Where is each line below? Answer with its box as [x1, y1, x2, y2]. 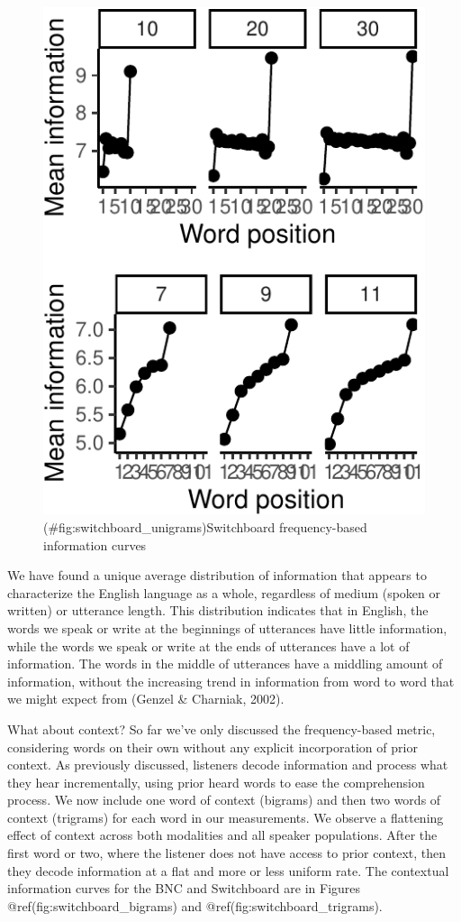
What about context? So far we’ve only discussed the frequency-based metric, [7, 719, 436, 738]
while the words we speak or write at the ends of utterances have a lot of [7, 636, 410, 655]
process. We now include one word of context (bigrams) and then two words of [7, 790, 441, 809]
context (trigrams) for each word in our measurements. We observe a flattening [7, 807, 444, 826]
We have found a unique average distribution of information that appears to [7, 566, 427, 585]
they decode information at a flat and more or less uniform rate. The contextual [7, 861, 449, 880]
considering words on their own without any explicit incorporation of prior [7, 737, 418, 756]
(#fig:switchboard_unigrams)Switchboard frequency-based [43, 517, 367, 536]
